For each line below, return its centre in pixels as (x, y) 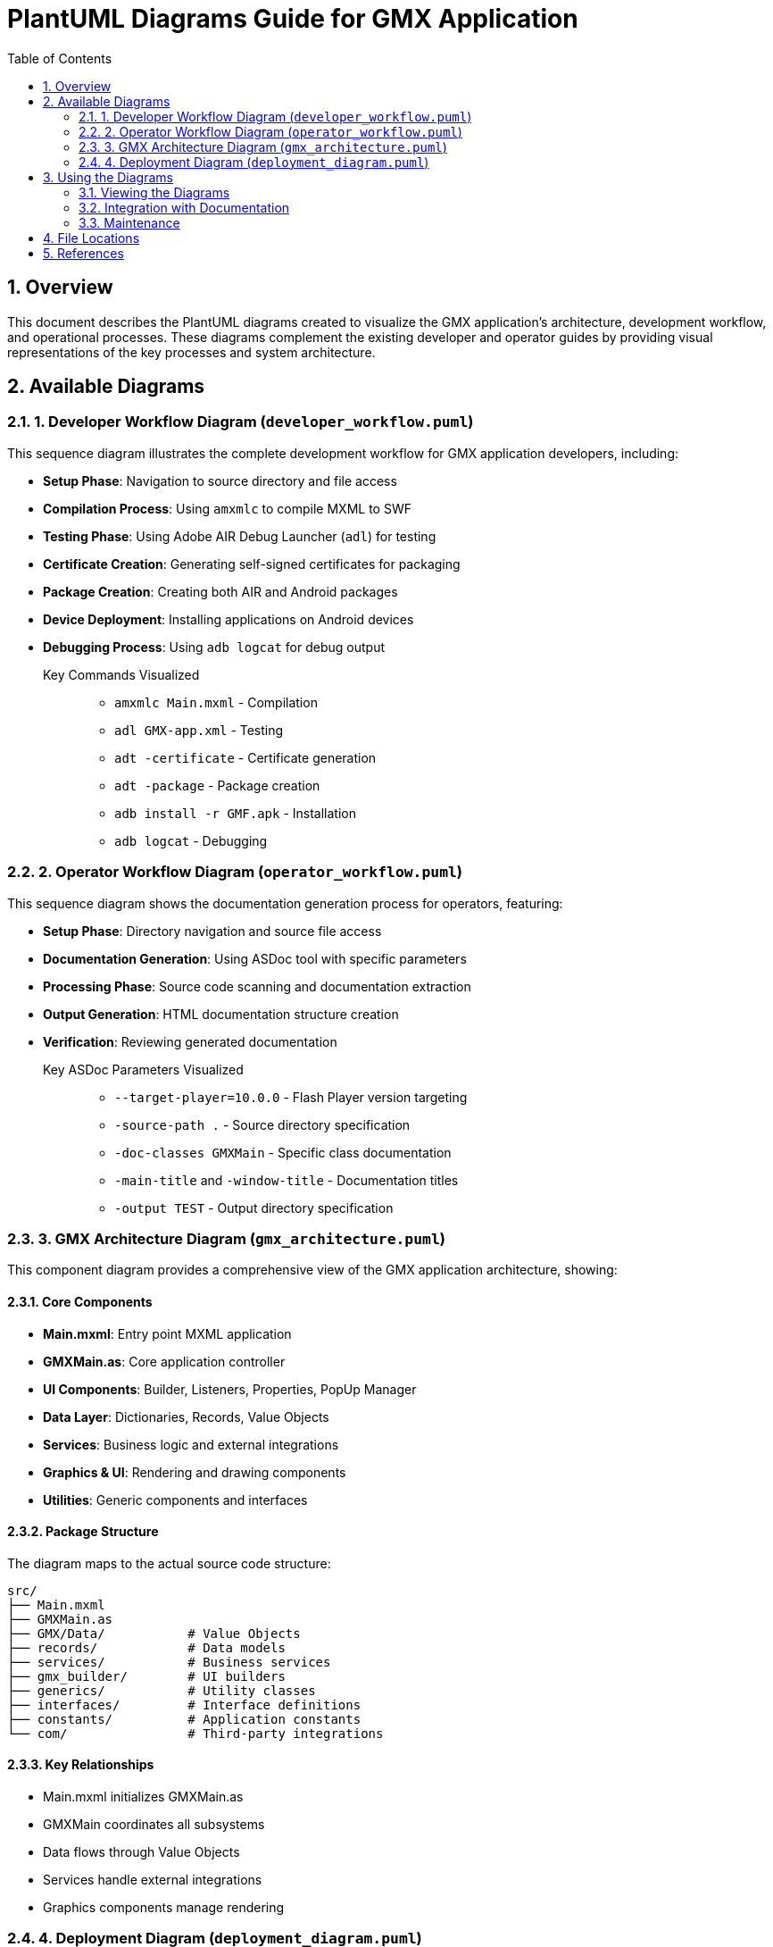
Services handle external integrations (153, 1879)
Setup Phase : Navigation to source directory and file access (220, 480)
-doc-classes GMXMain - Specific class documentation (283, 1152)
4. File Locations (91, 238)
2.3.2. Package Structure (83, 1532)
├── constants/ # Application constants (184, 1719)
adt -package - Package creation (217, 785)
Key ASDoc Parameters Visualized (143, 1069)
